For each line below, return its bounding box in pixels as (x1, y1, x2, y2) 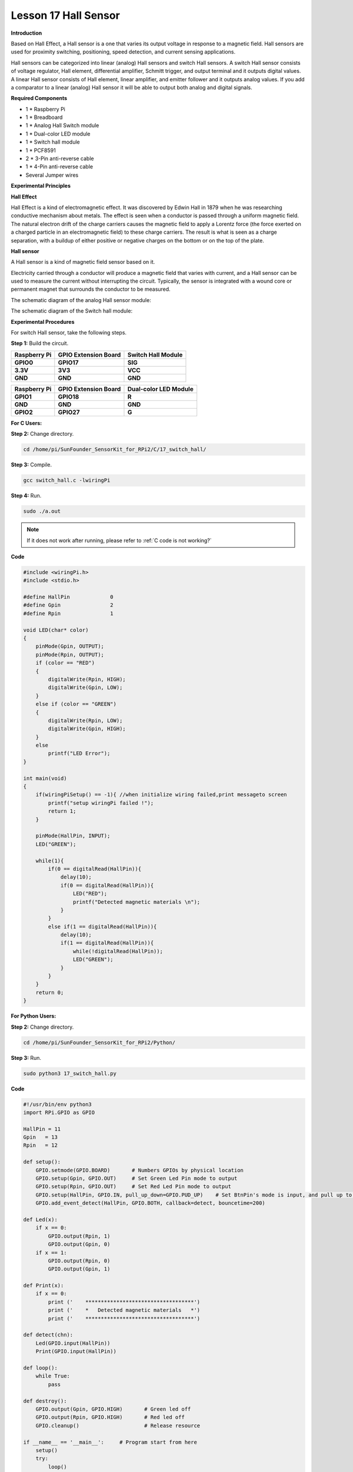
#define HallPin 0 (23, 594, 114, 601)
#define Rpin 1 (23, 610, 114, 616)
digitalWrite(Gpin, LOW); (48, 684, 123, 691)
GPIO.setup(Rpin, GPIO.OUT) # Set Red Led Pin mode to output (35, 1183, 232, 1190)
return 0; (35, 989, 64, 996)
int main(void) (23, 775, 67, 781)
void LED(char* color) (23, 626, 89, 633)
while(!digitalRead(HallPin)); (72, 948, 163, 954)
